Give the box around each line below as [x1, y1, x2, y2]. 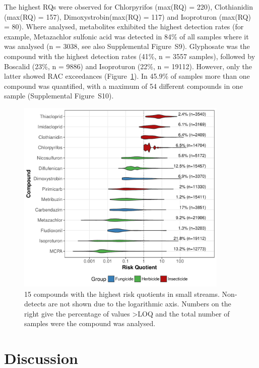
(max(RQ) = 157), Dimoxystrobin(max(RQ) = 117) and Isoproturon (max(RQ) [4, 11, 251, 22]
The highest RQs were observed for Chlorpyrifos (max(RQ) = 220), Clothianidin [4, 2, 253, 12]
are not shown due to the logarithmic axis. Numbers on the [48, 298, 231, 309]
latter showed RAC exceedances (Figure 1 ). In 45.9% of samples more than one [4, 71, 250, 81]
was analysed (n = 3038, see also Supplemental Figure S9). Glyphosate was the [4, 41, 250, 51]
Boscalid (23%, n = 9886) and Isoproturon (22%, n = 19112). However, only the [4, 61, 252, 71]
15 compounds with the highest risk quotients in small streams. [24, 288, 220, 299]
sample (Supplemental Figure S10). [4, 90, 114, 101]
